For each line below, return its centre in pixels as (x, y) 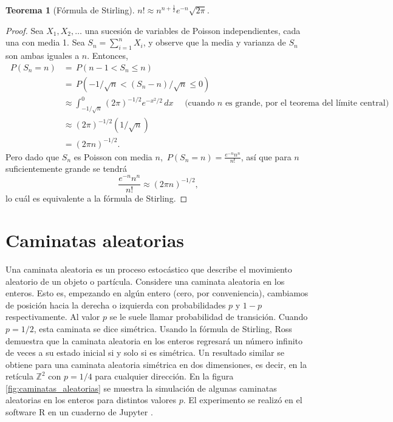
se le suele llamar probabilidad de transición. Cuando (209, 317)
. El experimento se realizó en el (243, 400)
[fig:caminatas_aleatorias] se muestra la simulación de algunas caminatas (141, 388)
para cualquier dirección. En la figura (164, 376)
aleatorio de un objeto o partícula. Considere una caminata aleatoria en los (145, 281)
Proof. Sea (25, 30)
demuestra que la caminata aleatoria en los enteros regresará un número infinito (154, 340)
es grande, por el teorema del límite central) (307, 104)
